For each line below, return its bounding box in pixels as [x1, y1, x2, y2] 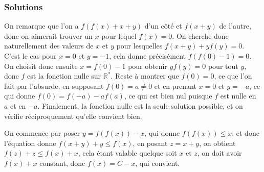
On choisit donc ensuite [4, 60, 78, 71]
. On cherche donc [172, 30, 229, 41]
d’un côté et [144, 20, 182, 31]
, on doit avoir [197, 148, 242, 158]
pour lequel [101, 30, 137, 41]
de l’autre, [219, 20, 251, 31]
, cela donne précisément [109, 51, 186, 61]
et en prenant [154, 80, 196, 91]
